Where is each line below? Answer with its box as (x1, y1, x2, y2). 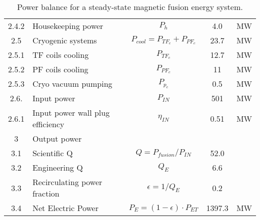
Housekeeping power (32, 20, 103, 31)
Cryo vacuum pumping (32, 78, 112, 89)
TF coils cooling (32, 49, 89, 60)
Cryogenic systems (32, 34, 97, 46)
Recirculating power (32, 176, 102, 188)
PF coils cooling (32, 63, 88, 75)
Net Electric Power (32, 202, 98, 214)
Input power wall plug (32, 107, 110, 118)
